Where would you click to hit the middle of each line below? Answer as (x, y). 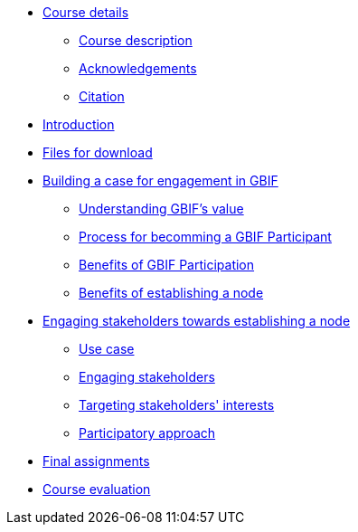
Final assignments (96, 461)
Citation (102, 96)
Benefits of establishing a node (171, 293)
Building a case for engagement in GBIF (160, 180)
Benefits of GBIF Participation (167, 265)
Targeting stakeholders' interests (177, 405)
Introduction (79, 124)
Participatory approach (147, 433)
